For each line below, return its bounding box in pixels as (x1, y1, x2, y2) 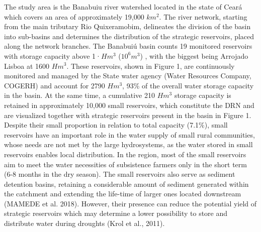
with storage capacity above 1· (4, 50, 101, 61)
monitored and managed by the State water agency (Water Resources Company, (4, 70, 251, 81)
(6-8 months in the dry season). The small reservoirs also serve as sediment (4, 169, 235, 179)
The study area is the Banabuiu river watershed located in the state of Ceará (4, 2, 242, 12)
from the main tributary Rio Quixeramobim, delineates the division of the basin (4, 21, 251, 32)
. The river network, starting (159, 11, 247, 22)
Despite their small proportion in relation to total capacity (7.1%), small (4, 120, 228, 130)
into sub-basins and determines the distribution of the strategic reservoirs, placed (4, 31, 254, 41)
